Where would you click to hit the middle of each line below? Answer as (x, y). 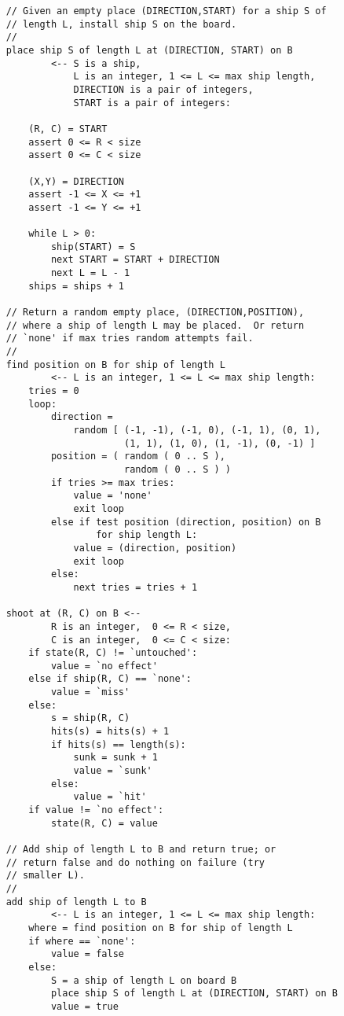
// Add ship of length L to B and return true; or (141, 849)
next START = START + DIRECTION (135, 260)
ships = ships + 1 (76, 286)
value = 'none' (113, 496)
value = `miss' (90, 692)
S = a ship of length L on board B (144, 980)
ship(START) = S (93, 247)
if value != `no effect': (96, 810)
